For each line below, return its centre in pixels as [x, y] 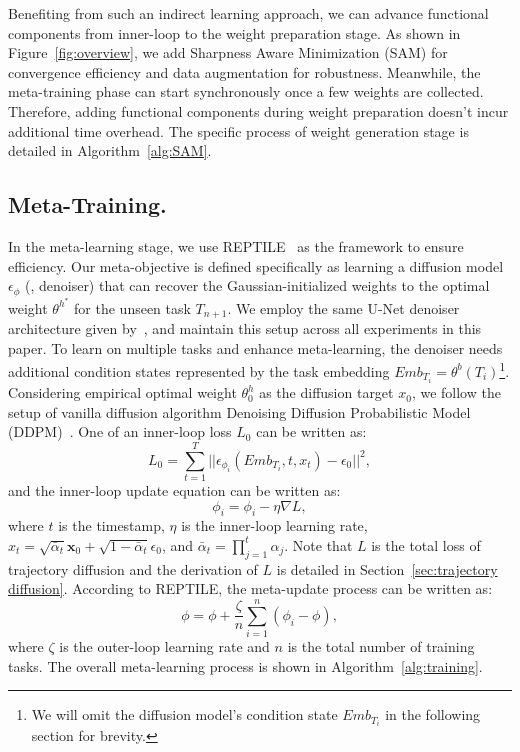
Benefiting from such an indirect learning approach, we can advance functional [248, 13]
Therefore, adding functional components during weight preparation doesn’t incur [258, 110]
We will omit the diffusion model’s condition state [184, 714]
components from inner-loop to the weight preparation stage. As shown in [234, 32]
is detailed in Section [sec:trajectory [387, 568]
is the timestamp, [111, 525]
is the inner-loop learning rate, [274, 525]
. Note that [318, 544]
